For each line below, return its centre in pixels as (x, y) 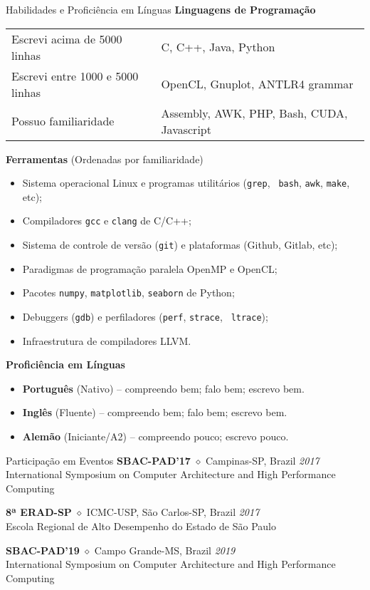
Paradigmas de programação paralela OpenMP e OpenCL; (150, 268)
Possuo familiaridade (63, 121)
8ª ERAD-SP (39, 512)
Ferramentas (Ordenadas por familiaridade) (105, 159)
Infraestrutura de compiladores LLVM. (107, 340)
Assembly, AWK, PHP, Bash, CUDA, (254, 113)
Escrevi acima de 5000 (67, 38)
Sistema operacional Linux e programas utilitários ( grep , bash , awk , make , (186, 183)
